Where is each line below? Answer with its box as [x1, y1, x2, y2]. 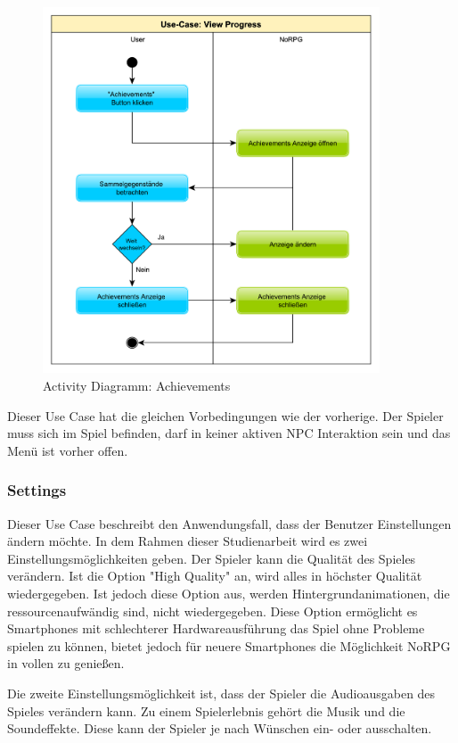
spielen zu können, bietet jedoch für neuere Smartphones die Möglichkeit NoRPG [7, 636, 451, 655]
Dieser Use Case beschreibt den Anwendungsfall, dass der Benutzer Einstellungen [7, 514, 452, 532]
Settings [7, 479, 67, 501]
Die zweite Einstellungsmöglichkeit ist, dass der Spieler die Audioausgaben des [7, 683, 436, 702]
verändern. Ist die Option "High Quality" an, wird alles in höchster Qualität [7, 566, 422, 585]
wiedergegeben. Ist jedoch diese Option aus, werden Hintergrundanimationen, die [7, 583, 450, 602]
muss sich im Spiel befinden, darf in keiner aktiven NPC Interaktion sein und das [7, 424, 451, 442]
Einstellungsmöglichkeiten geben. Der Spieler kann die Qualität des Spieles [7, 549, 416, 567]
